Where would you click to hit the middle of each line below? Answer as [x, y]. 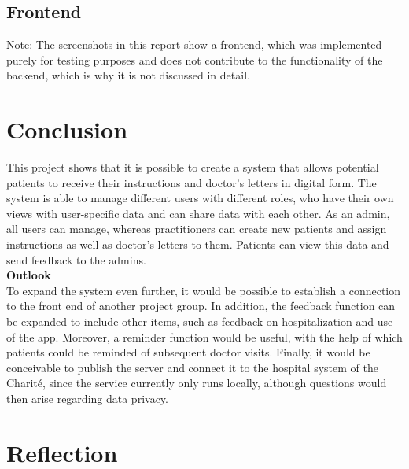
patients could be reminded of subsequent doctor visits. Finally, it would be [188, 352]
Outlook [29, 275]
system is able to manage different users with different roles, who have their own [200, 198]
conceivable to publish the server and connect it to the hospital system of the [192, 367]
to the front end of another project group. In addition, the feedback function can [201, 306]
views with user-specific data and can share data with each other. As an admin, [198, 213]
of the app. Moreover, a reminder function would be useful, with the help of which [204, 336]
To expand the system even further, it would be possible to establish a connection [204, 290]
